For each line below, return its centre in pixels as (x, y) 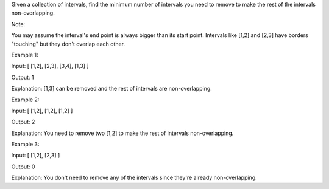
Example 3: (25, 144)
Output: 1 (23, 77)
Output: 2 (23, 122)
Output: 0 (23, 167)
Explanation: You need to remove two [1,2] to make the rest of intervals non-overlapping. (122, 133)
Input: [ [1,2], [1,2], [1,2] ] (42, 111)
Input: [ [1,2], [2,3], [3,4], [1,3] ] (50, 66)
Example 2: (25, 100)
